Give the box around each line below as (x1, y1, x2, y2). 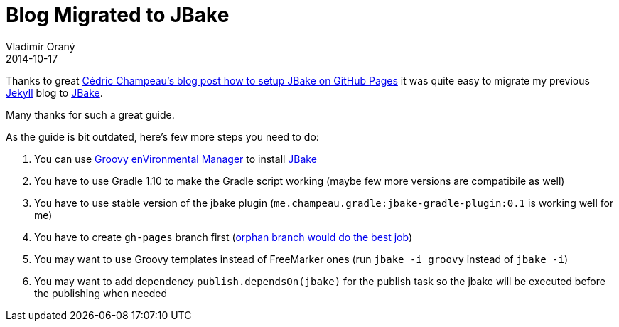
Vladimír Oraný (6, 40, 75, 53)
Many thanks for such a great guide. (6, 108, 175, 121)
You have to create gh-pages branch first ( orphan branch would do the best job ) (34, 230, 413, 243)
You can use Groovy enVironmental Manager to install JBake (34, 152, 317, 165)
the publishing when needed (34, 286, 168, 299)
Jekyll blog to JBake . (6, 86, 103, 99)
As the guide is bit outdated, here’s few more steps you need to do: (6, 130, 319, 143)
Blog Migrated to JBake (6, 3, 230, 27)
